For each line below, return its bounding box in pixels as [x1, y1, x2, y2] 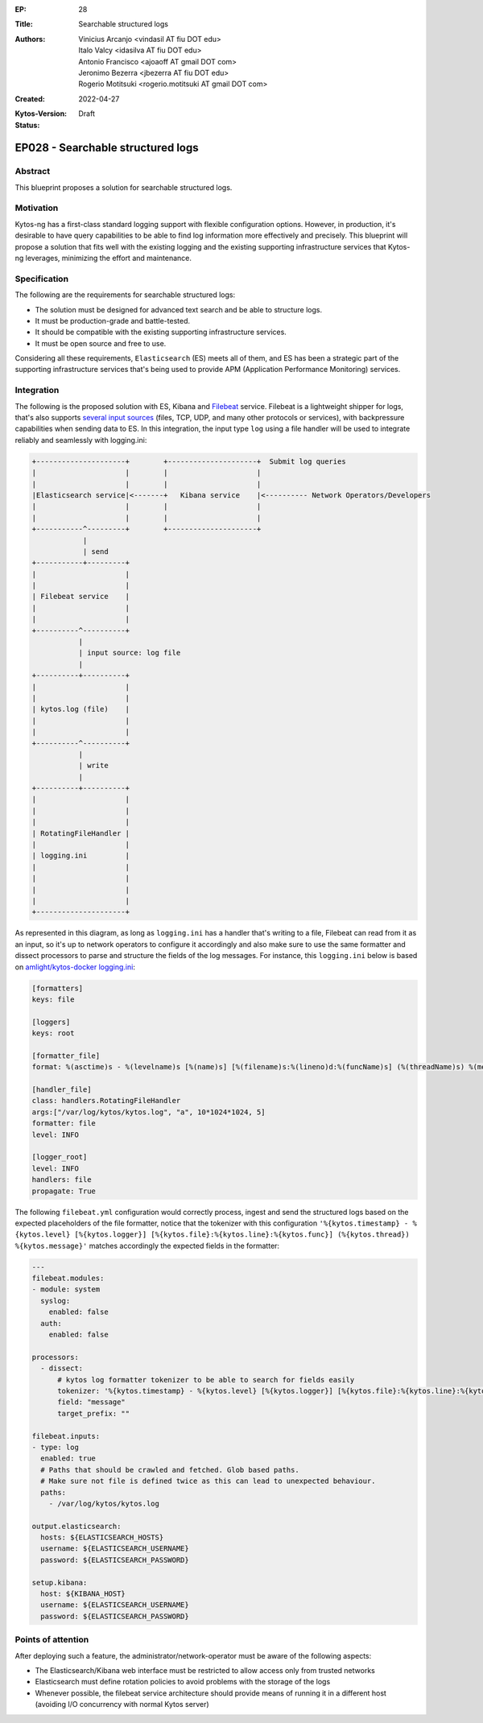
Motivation [14, 202, 59, 213]
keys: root [31, 1029, 75, 1038]
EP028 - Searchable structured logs [14, 141, 199, 155]
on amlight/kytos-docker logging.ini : [14, 962, 136, 972]
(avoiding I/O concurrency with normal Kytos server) [35, 1700, 209, 1709]
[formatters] [31, 983, 84, 993]
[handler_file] [31, 1085, 92, 1094]
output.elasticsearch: [31, 1522, 122, 1531]
